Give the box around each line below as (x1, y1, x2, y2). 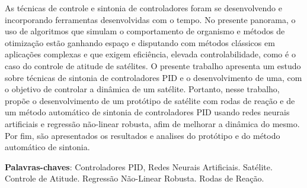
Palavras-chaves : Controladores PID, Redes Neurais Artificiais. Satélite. (5, 160, 273, 173)
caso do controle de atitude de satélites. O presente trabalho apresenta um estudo (5, 59, 301, 72)
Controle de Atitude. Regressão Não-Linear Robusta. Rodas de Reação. (5, 172, 264, 184)
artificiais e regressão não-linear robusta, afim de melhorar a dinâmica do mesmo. (5, 117, 300, 129)
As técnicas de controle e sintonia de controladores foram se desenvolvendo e (5, 2, 282, 14)
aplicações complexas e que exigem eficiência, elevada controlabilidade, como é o (5, 48, 296, 60)
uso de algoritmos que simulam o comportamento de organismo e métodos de (5, 25, 285, 37)
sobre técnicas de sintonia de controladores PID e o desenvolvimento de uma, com (5, 71, 302, 83)
